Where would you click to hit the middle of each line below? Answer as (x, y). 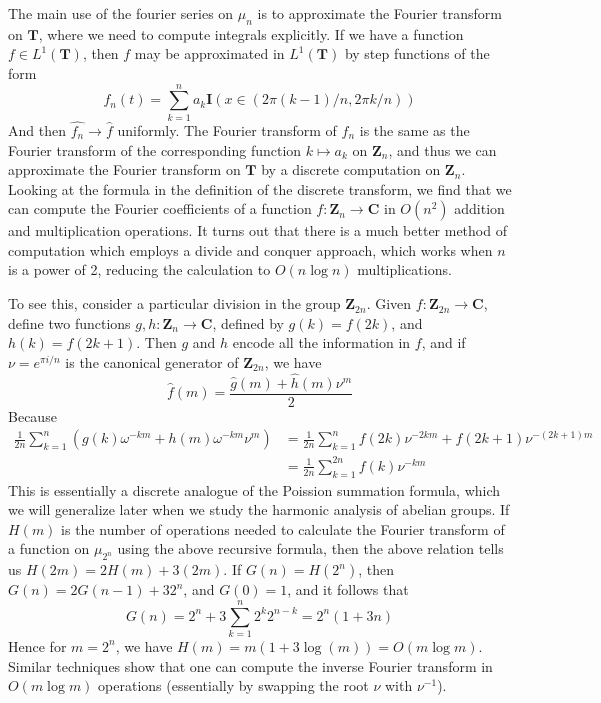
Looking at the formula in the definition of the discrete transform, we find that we (260, 188)
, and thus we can (442, 149)
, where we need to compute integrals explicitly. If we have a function (251, 33)
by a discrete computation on (351, 169)
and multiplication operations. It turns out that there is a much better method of (257, 230)
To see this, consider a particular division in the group (174, 303)
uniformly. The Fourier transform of (227, 129)
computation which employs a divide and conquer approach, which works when (250, 249)
